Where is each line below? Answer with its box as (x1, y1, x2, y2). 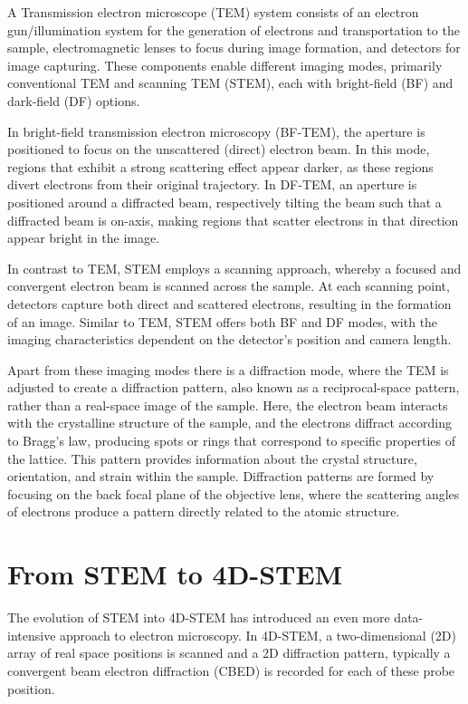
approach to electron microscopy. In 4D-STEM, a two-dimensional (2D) (60, 625, 456, 644)
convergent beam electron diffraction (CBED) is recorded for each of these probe (7, 661, 455, 680)
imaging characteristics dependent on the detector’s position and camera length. (7, 330, 452, 349)
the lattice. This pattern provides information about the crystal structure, (7, 448, 417, 468)
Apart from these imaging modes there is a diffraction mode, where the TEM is (7, 360, 449, 379)
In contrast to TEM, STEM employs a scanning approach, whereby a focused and (7, 258, 462, 277)
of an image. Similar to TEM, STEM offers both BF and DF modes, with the (7, 312, 438, 331)
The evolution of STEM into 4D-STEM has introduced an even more (7, 608, 390, 627)
